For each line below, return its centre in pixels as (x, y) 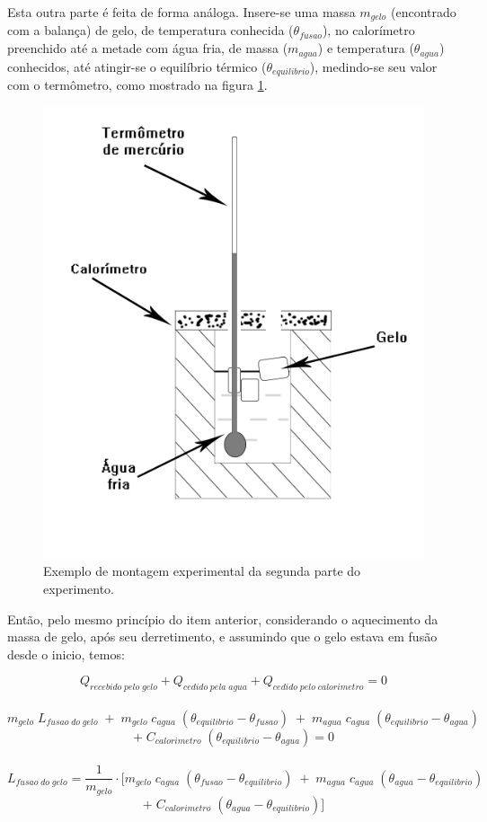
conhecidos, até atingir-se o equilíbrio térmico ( (137, 66)
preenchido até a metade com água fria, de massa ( (148, 48)
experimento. (79, 588)
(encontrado (423, 12)
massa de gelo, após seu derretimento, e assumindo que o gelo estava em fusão (222, 636)
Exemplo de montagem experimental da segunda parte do (202, 571)
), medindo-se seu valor (373, 66)
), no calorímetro (368, 30)
